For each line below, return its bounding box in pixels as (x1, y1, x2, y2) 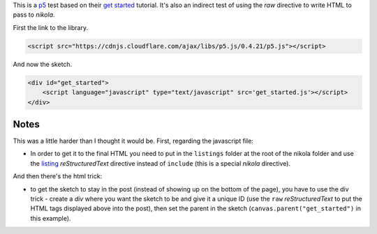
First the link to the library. (13, 23, 89, 31)
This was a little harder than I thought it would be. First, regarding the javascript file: (13, 136, 254, 146)
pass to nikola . (13, 10, 55, 19)
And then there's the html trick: (13, 172, 103, 180)
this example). (30, 214, 71, 222)
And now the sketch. (13, 60, 73, 68)
